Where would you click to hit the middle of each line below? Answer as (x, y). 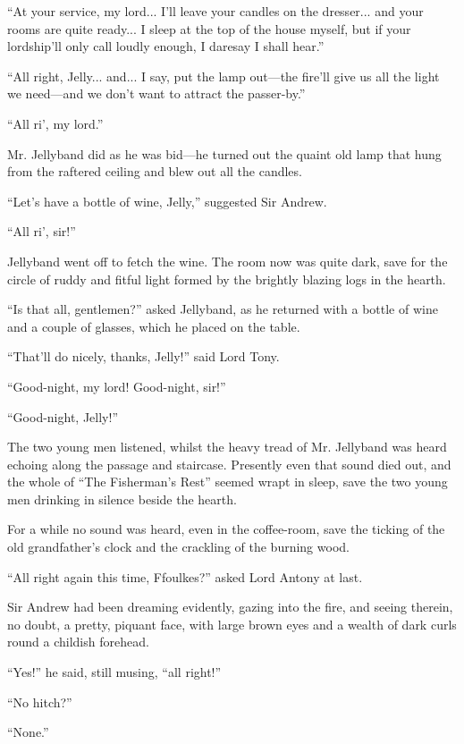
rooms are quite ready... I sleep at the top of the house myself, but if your (209, 28)
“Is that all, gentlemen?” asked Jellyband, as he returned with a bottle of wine (223, 309)
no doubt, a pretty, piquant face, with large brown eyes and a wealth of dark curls (232, 624)
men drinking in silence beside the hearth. (122, 499)
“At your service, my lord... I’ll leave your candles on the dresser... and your (215, 11)
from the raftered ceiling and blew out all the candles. (155, 171)
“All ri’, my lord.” (55, 123)
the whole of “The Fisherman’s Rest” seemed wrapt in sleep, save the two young (228, 482)
